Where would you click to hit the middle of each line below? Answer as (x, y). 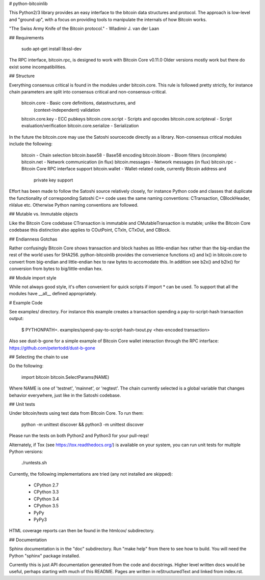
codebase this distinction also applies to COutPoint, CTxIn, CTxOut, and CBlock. (90, 230)
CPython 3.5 (46, 506)
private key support (53, 180)
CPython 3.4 (46, 499)
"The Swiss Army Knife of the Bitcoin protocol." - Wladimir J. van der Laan (84, 29)
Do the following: (26, 366)
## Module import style (33, 277)
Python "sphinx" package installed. (45, 555)
